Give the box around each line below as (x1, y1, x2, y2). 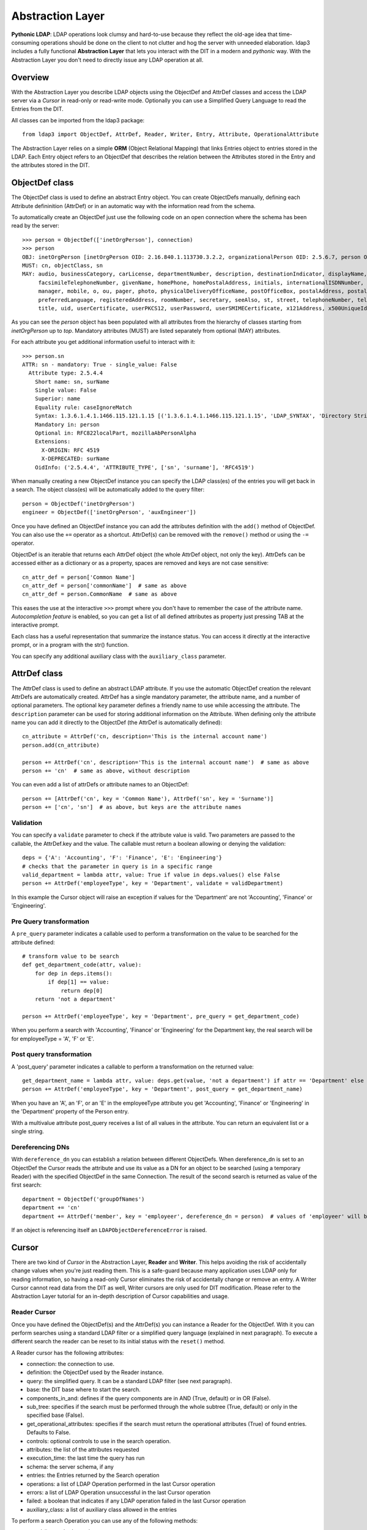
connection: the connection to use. (26, 1360, 114, 1368)
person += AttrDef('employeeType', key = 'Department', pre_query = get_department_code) (22, 1013, 300, 1020)
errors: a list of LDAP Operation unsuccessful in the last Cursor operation (26, 1488, 211, 1496)
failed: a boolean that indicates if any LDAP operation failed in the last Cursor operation (26, 1497, 246, 1505)
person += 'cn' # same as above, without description (22, 767, 190, 774)
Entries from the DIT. (11, 105, 64, 113)
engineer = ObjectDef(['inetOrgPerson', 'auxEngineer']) (22, 509, 197, 516)
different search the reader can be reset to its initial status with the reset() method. (11, 1338, 226, 1345)
